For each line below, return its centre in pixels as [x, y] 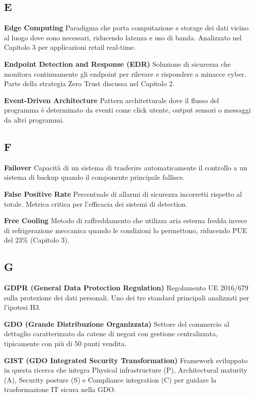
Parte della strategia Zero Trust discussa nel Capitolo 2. [89, 83]
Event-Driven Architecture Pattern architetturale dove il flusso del [112, 100]
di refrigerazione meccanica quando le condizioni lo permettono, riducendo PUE [126, 230]
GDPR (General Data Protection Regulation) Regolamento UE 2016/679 [126, 288]
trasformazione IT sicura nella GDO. [60, 389]
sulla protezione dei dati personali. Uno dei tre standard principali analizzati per [127, 297]
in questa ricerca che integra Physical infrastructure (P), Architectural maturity [126, 370]
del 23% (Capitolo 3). [37, 240]
